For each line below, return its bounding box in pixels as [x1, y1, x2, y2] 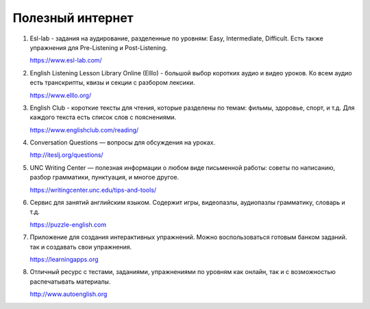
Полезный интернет [12, 10, 134, 25]
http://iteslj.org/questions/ [29, 151, 103, 159]
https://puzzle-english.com [29, 220, 106, 229]
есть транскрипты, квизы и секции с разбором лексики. [29, 79, 195, 87]
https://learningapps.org [29, 255, 99, 263]
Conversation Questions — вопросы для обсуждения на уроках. [29, 138, 216, 147]
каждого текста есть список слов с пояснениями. [29, 113, 177, 121]
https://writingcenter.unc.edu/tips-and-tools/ [29, 186, 157, 194]
